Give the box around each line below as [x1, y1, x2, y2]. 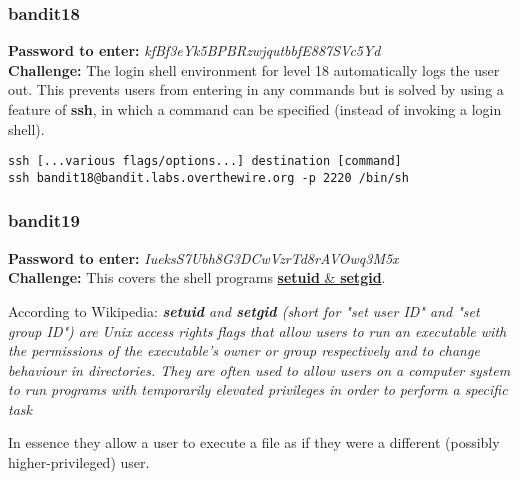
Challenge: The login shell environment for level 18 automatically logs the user [8, 59, 500, 80]
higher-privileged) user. [8, 452, 150, 473]
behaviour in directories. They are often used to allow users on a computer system [8, 359, 511, 380]
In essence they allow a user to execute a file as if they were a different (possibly [8, 432, 500, 453]
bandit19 [8, 208, 80, 233]
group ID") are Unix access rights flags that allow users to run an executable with [8, 320, 507, 341]
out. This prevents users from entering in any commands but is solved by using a [8, 79, 504, 100]
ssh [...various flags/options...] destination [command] [8, 154, 402, 169]
